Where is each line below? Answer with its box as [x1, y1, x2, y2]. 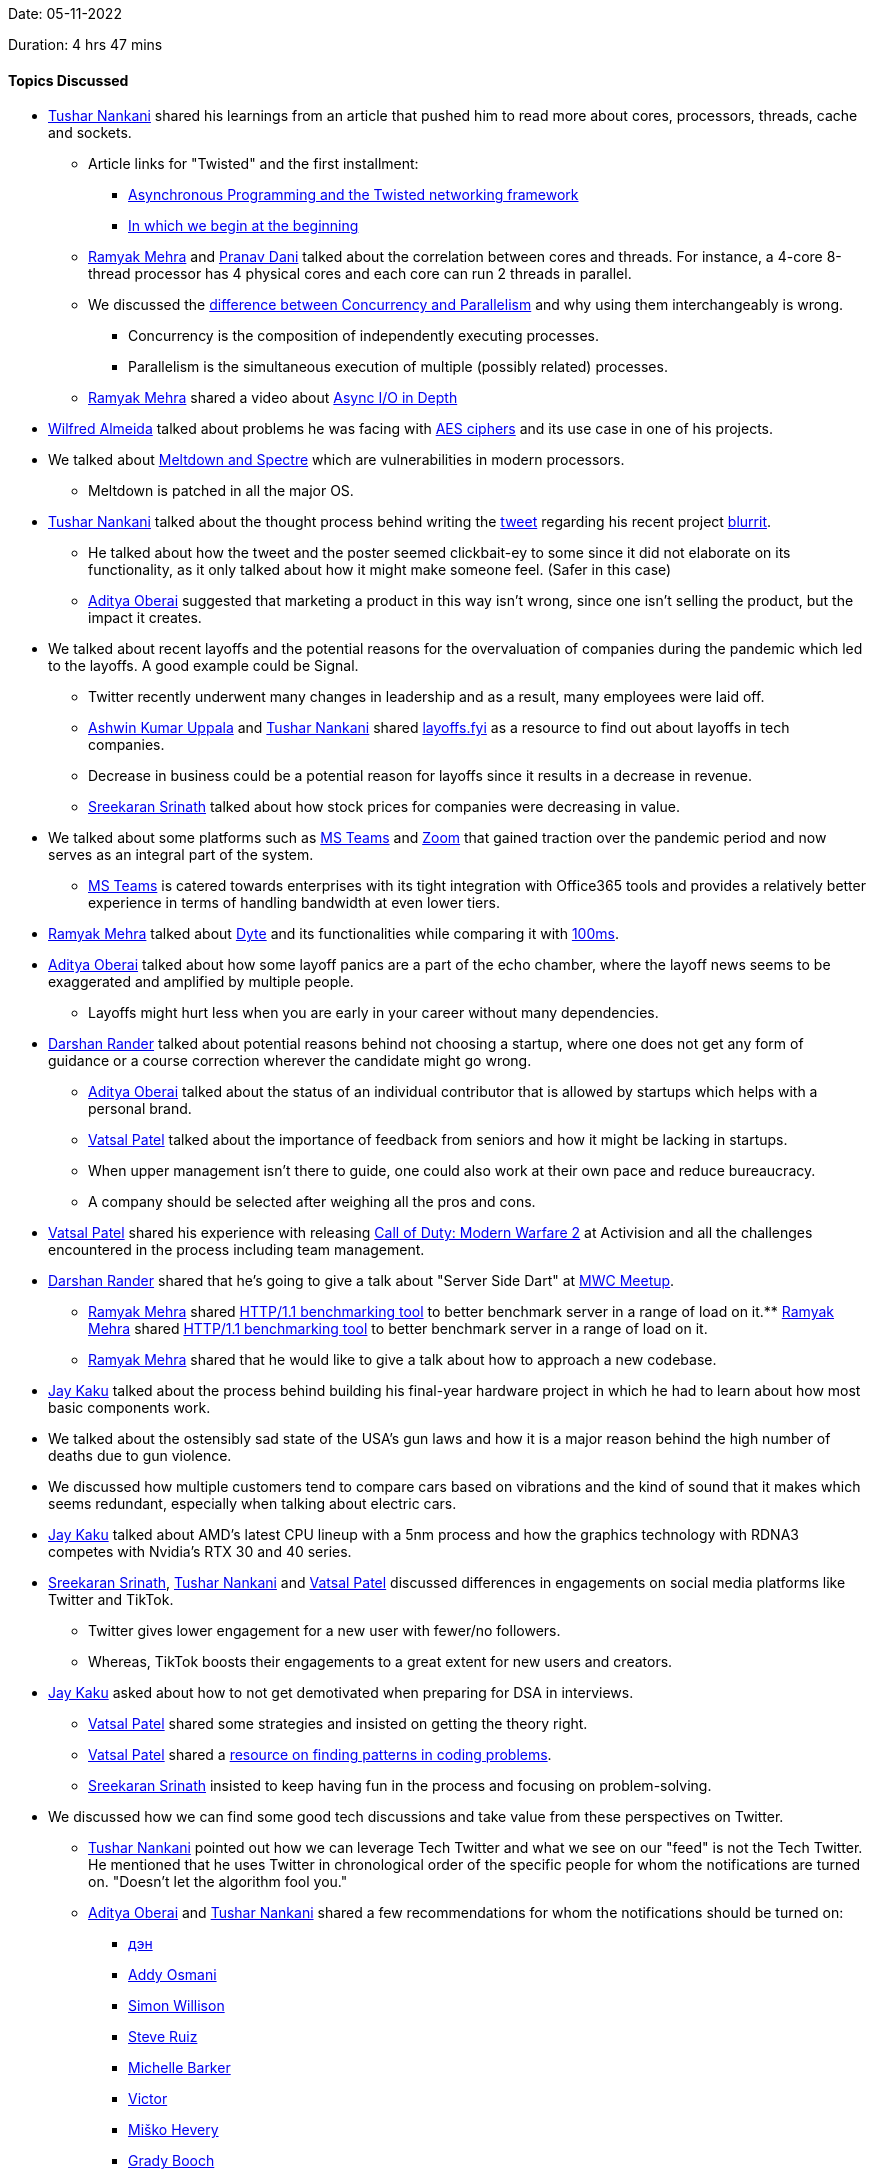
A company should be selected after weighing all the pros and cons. [88, 1193, 536, 1211]
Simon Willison [128, 1997, 225, 2015]
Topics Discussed [8, 71, 129, 89]
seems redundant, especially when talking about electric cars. [48, 1495, 457, 1513]
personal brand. [88, 1100, 192, 1118]
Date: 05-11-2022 [8, 5, 122, 22]
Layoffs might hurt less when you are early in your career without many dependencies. [88, 1004, 659, 1022]
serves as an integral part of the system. [48, 846, 314, 864]
